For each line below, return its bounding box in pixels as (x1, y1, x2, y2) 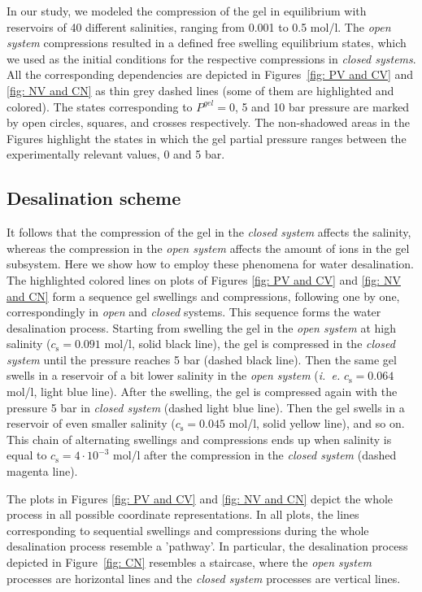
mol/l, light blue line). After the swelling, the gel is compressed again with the (7, 383, 398, 400)
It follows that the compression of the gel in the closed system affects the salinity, (7, 224, 411, 241)
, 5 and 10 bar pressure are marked (234, 98, 410, 115)
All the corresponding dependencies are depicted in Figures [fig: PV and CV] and (7, 66, 414, 83)
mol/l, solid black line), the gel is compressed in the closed (104, 335, 395, 352)
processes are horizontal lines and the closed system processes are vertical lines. (7, 569, 401, 586)
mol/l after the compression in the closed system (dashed (112, 446, 397, 464)
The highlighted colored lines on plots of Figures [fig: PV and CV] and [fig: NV (7, 271, 401, 288)
